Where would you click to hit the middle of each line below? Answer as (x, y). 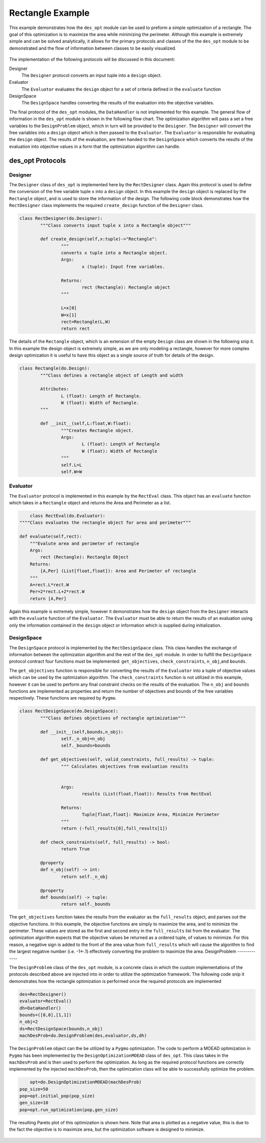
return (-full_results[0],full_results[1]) (114, 828)
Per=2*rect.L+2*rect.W (57, 592)
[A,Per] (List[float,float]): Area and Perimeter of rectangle (118, 571)
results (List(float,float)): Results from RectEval (147, 794)
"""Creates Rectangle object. (97, 430)
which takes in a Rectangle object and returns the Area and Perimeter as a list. (90, 503)
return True (75, 849)
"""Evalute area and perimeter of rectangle (84, 543)
